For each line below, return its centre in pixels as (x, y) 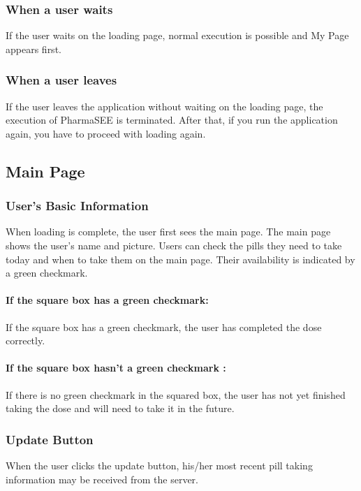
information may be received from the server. (102, 479)
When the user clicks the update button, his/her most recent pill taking (159, 465)
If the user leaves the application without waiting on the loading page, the (164, 106)
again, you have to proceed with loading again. (106, 133)
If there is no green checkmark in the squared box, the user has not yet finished (176, 394)
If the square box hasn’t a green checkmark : (116, 368)
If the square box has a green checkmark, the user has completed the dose (164, 327)
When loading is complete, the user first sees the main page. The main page (168, 232)
